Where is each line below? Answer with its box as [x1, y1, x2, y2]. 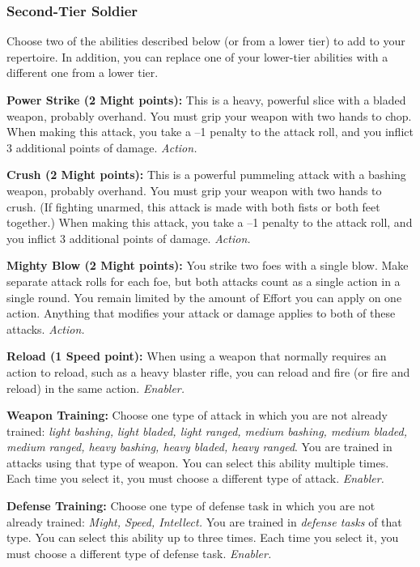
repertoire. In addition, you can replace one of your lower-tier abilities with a [6, 48, 388, 65]
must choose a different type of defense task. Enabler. [6, 544, 272, 561]
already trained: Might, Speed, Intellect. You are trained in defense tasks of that [6, 513, 402, 530]
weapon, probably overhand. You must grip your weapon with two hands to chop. [6, 107, 412, 124]
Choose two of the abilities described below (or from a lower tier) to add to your [6, 32, 405, 49]
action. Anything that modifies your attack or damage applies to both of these [6, 305, 396, 322]
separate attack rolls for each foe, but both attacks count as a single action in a [6, 272, 401, 289]
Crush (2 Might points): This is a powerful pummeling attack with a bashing [6, 166, 406, 183]
